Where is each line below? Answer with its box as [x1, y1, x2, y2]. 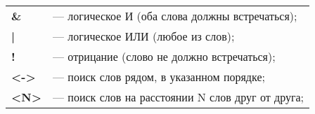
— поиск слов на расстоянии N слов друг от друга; [53, 89, 304, 105]
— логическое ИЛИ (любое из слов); [53, 28, 235, 44]
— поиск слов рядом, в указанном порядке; [53, 69, 265, 85]
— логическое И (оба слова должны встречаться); [53, 8, 297, 24]
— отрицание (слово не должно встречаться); [53, 48, 276, 64]
